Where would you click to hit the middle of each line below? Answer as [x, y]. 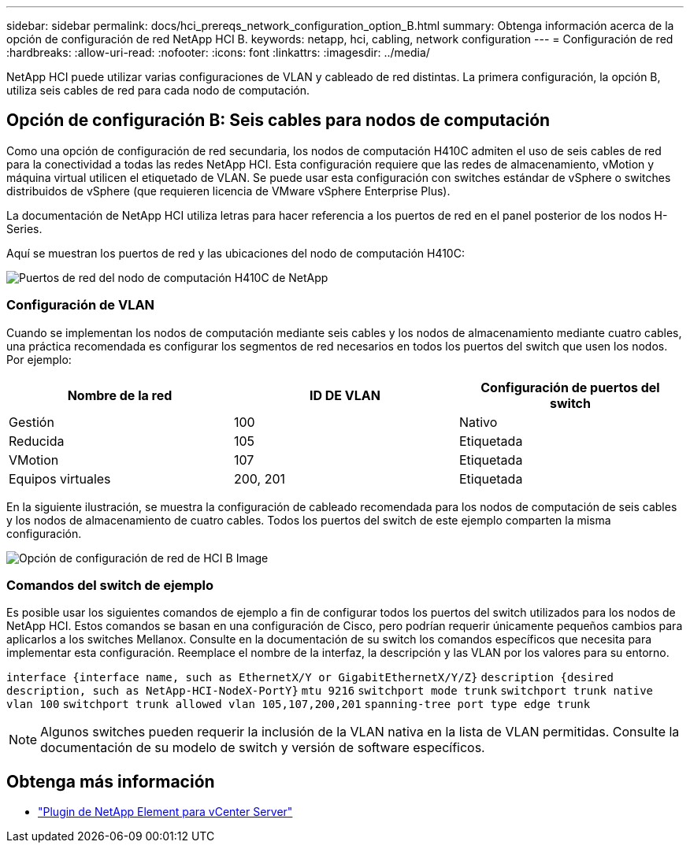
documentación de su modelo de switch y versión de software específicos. [263, 748]
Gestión [32, 422]
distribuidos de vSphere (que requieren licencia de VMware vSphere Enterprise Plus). [228, 191]
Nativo [478, 422]
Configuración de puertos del [570, 387]
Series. [24, 228]
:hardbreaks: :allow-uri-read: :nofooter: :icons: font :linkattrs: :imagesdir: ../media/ [218, 52]
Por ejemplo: [39, 359]
